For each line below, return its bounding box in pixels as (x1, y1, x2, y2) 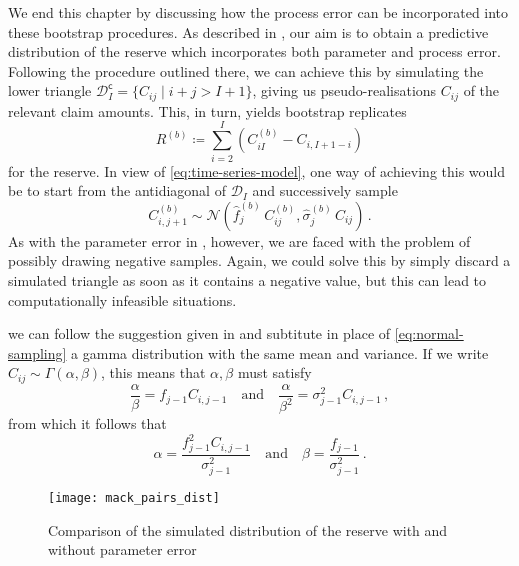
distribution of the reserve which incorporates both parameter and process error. (8, 41, 501, 62)
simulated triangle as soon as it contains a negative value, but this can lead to (8, 269, 487, 290)
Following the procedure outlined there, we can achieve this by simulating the (8, 60, 484, 81)
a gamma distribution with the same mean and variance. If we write (71, 342, 489, 363)
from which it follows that (8, 413, 167, 434)
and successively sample (252, 180, 398, 201)
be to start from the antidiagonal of (8, 180, 226, 201)
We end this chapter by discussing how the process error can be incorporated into (8, 2, 509, 22)
